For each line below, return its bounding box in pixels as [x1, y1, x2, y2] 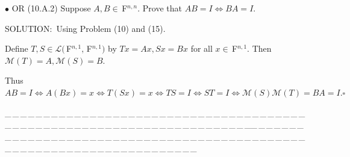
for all [190, 42, 213, 55]
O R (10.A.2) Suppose [11, 2, 91, 14]
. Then [247, 42, 272, 55]
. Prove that [137, 2, 182, 14]
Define [5, 42, 28, 55]
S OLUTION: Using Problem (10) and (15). [5, 22, 166, 34]
